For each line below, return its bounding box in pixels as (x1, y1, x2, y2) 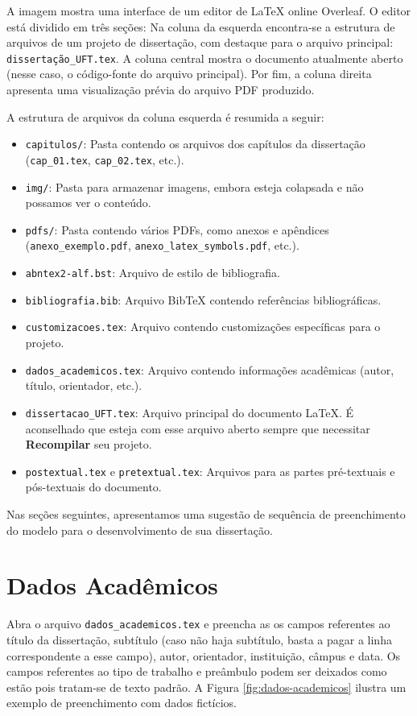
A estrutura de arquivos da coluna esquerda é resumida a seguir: (6, 108, 324, 125)
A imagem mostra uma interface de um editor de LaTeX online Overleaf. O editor (6, 2, 411, 19)
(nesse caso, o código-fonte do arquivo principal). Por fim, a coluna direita (6, 65, 372, 82)
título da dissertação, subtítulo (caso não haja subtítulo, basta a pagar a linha (6, 631, 392, 648)
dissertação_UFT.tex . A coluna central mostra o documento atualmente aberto (6, 49, 403, 66)
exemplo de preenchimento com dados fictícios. (6, 694, 237, 711)
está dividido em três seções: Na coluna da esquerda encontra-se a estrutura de (6, 18, 395, 35)
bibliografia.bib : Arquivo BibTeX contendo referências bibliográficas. (25, 291, 382, 308)
